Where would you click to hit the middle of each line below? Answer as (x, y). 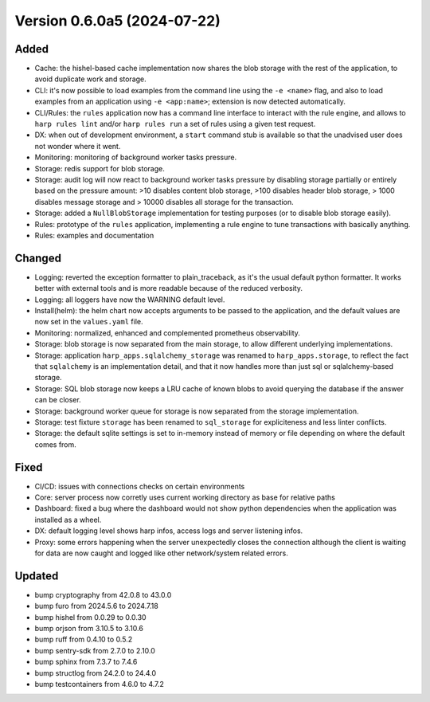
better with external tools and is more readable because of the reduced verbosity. (168, 288)
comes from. (56, 444)
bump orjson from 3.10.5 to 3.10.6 (89, 629)
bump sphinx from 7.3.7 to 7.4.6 (86, 662)
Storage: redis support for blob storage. (100, 168)
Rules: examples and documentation (94, 235)
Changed (38, 258)
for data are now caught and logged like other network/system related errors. (161, 553)
